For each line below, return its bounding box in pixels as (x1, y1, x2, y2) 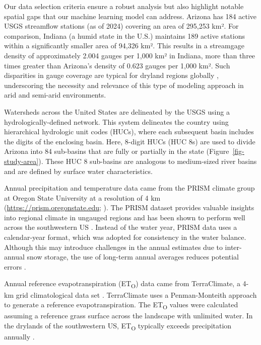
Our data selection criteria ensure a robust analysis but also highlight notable (4, 1, 244, 11)
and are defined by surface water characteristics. (4, 165, 153, 176)
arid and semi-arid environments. (4, 90, 106, 100)
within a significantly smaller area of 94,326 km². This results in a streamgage (4, 40, 244, 51)
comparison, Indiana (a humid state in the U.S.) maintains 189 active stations (4, 30, 245, 41)
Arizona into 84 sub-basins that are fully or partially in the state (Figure (4, 146, 229, 156)
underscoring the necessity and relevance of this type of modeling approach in (4, 79, 244, 90)
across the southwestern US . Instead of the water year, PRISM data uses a (4, 222, 237, 232)
